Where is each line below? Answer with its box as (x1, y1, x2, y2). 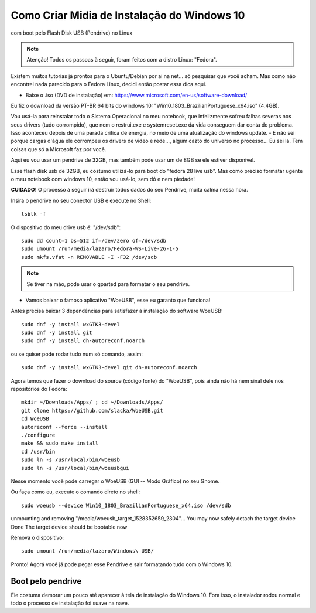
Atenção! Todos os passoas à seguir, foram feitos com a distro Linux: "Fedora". (26, 56, 218, 63)
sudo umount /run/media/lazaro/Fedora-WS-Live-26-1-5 (21, 246, 178, 252)
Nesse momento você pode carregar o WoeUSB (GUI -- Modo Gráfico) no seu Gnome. (11, 478, 220, 485)
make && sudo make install (21, 440, 99, 447)
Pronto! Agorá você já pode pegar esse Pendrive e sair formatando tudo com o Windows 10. (11, 560, 233, 568)
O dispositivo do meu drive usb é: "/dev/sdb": (11, 223, 121, 231)
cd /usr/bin (21, 448, 56, 455)
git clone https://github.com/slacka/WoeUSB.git (21, 407, 163, 414)
